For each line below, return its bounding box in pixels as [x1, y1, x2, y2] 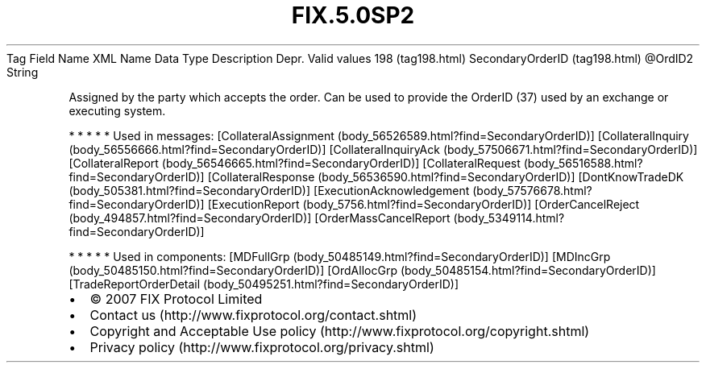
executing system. [69, 103, 166, 118]
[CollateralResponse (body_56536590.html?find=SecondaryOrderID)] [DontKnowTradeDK [207, 169, 684, 184]
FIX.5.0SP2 [291, 2, 415, 29]
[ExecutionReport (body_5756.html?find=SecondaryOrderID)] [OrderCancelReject [207, 197, 640, 211]
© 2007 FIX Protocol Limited [89, 290, 263, 307]
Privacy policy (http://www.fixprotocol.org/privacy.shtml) [89, 338, 434, 355]
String [6, 64, 39, 79]
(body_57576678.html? [472, 183, 592, 197]
